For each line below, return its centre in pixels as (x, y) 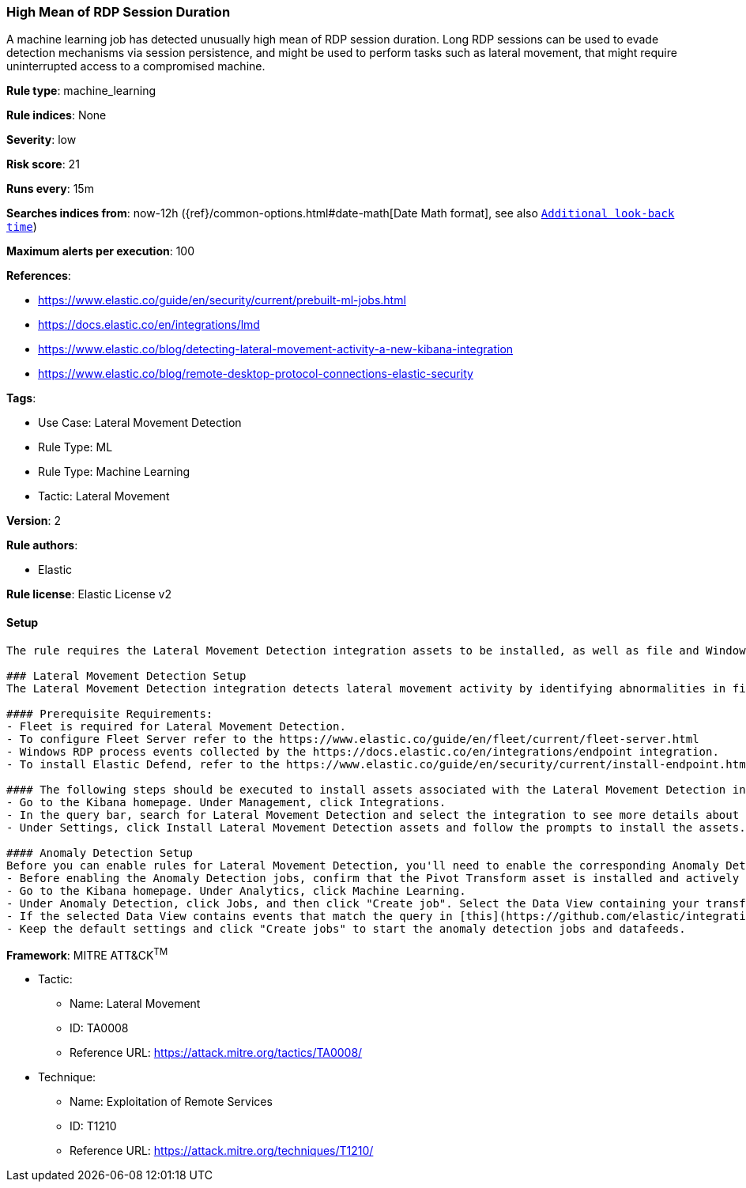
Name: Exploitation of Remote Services (171, 1102)
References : (39, 276)
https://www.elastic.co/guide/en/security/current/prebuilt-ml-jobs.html (222, 300)
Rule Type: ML (75, 447)
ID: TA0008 (99, 1028)
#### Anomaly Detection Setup (100, 852)
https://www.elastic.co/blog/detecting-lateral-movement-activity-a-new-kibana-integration (276, 349)
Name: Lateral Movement (135, 1004)
